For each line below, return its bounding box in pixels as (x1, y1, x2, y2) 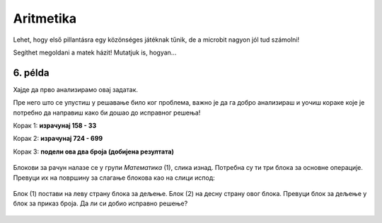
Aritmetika (13, 11, 77, 26)
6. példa (13, 67, 50, 79)
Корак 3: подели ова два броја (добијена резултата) (13, 147, 175, 156)
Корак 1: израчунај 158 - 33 (13, 121, 97, 130)
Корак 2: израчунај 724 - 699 (13, 135, 103, 143)
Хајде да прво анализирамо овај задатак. (13, 85, 138, 93)
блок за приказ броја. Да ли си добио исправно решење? (13, 199, 188, 208)
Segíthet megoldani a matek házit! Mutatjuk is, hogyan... (13, 48, 177, 57)
